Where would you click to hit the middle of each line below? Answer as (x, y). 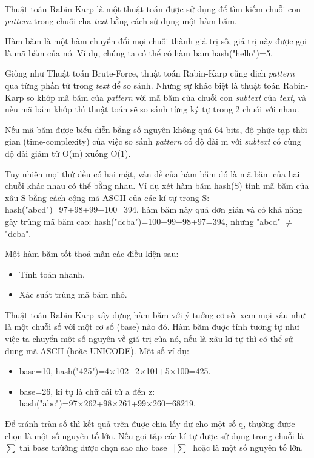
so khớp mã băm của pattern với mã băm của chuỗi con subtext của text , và (166, 97)
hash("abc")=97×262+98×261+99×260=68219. (107, 403)
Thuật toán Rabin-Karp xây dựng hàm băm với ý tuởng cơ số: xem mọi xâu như (155, 314)
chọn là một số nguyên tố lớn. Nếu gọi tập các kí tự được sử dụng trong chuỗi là (155, 435)
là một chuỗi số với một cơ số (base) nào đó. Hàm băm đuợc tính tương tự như (152, 326)
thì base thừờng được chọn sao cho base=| (98, 447)
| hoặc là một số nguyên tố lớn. (246, 447)
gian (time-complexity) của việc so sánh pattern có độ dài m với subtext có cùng (153, 141)
